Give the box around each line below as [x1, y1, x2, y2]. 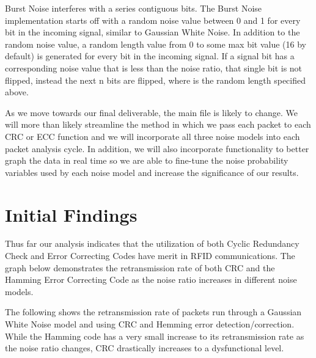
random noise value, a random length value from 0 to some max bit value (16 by [5, 37, 306, 50]
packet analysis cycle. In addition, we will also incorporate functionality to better [5, 142, 309, 155]
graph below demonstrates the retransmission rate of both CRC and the [5, 261, 275, 274]
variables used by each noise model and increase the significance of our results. [5, 166, 299, 178]
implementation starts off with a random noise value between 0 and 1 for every [5, 13, 301, 26]
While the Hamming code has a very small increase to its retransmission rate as [5, 329, 304, 342]
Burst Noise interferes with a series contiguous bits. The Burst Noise [5, 2, 262, 14]
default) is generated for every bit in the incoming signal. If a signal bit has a [5, 49, 295, 62]
